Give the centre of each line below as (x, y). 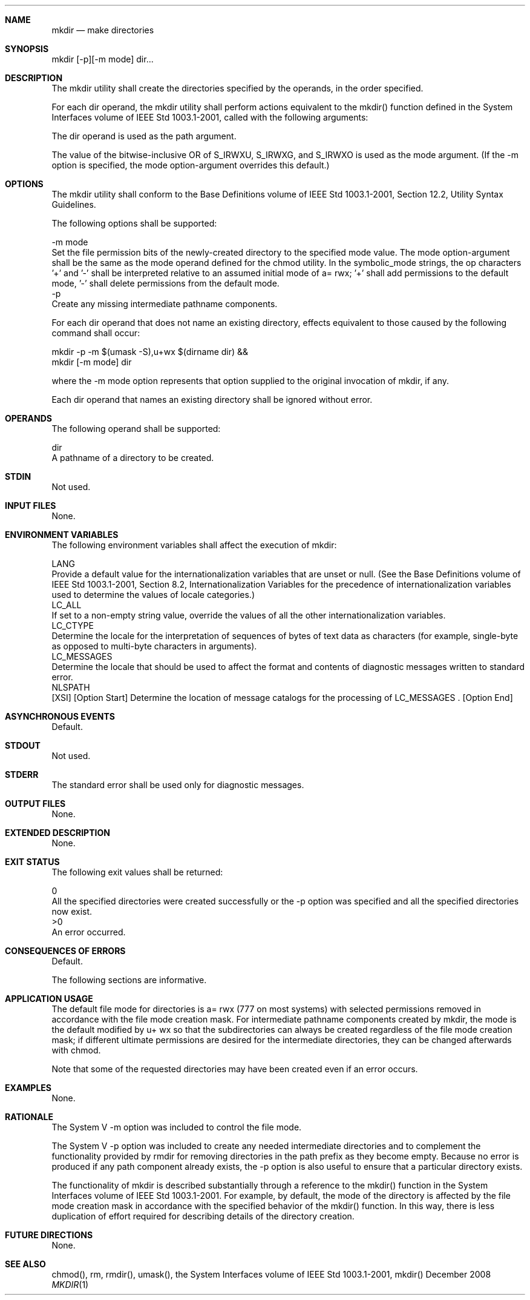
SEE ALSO (25, 1264)
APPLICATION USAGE (49, 999)
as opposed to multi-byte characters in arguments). (154, 646)
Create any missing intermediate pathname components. (165, 304)
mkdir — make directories (103, 30)
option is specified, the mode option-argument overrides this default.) (191, 165)
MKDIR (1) (70, 1285)
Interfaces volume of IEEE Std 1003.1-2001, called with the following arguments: (210, 117)
